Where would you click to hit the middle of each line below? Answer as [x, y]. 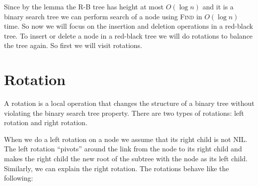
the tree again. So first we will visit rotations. [73, 45]
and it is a [218, 6]
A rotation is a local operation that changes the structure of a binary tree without [129, 103]
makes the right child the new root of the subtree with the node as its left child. [126, 159]
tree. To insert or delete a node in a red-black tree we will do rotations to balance [129, 35]
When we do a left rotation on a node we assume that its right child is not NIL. [126, 139]
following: [19, 178]
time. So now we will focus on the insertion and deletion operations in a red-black [129, 26]
